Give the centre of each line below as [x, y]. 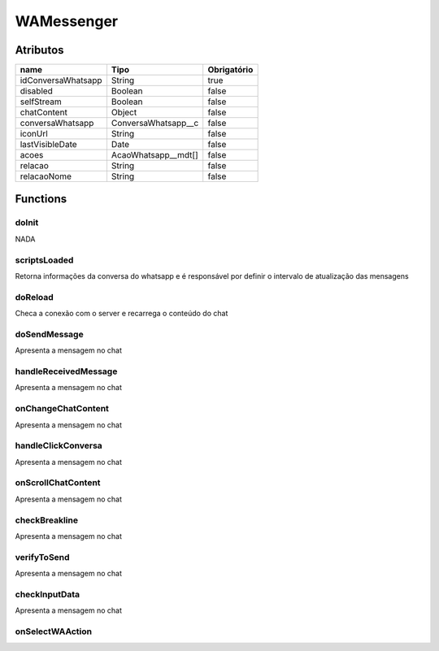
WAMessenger [66, 21]
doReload [35, 297]
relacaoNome [46, 176]
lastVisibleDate [48, 145]
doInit [27, 223]
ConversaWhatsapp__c [155, 124]
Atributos [39, 50]
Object [124, 112]
